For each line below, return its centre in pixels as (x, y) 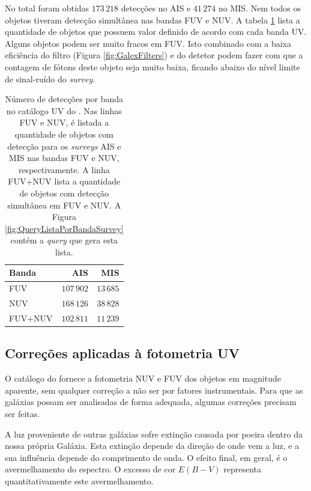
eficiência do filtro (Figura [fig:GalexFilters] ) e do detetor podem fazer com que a (154, 55)
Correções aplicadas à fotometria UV (122, 353)
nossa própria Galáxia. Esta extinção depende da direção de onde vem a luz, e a (152, 446)
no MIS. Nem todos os (260, 8)
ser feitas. (23, 414)
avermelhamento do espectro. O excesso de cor (90, 469)
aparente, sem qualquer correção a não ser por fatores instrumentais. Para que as (154, 390)
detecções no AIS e (156, 8)
